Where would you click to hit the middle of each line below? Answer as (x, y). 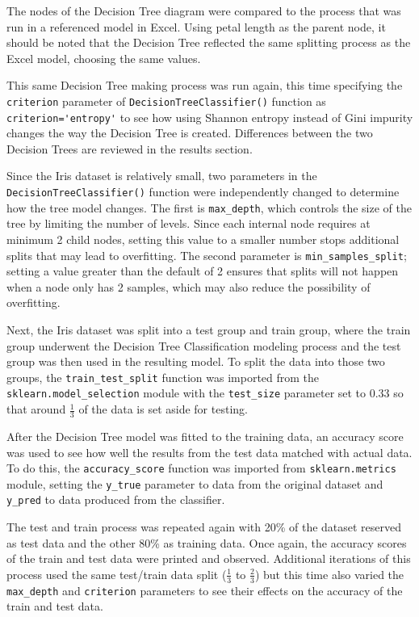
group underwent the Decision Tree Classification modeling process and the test (204, 345)
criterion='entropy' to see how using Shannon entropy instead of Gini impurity (210, 117)
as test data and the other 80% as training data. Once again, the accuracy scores (207, 542)
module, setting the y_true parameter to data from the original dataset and (195, 483)
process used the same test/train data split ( (117, 574)
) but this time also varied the (329, 574)
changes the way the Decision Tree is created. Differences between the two (190, 133)
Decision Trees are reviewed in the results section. (130, 148)
